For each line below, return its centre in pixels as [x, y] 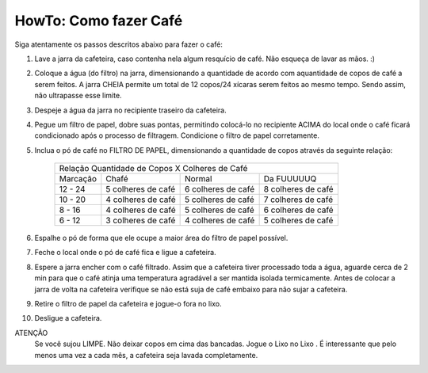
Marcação [78, 179]
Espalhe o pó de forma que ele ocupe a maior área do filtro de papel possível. [161, 238]
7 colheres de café [298, 200]
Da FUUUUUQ [290, 179]
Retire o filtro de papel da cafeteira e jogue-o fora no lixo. [128, 304]
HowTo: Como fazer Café [99, 21]
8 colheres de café [298, 189]
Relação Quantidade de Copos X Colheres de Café [153, 169]
